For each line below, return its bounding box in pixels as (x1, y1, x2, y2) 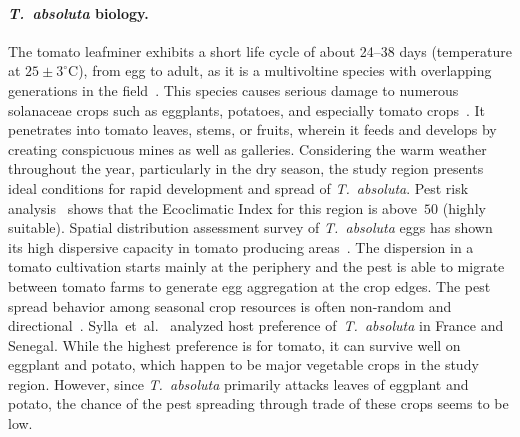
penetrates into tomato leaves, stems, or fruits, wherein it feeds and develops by (8, 119, 497, 140)
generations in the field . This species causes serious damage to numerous (8, 79, 459, 100)
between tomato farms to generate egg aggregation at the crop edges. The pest (8, 275, 491, 296)
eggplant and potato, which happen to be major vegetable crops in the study (8, 354, 479, 375)
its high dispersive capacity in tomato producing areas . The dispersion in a (8, 236, 474, 257)
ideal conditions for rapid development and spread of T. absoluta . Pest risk (8, 177, 469, 198)
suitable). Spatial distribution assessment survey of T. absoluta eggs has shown (8, 217, 493, 238)
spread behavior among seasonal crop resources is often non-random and (8, 295, 452, 316)
